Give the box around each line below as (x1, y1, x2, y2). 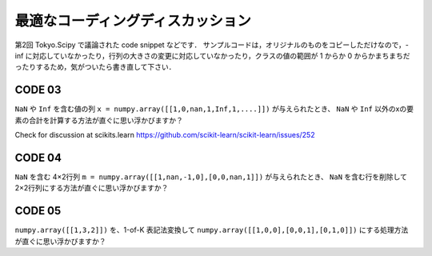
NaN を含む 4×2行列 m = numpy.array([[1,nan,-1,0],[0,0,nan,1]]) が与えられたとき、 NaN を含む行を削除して (14, 172, 408, 182)
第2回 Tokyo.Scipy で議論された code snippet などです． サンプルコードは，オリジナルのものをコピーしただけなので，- (14, 40, 410, 50)
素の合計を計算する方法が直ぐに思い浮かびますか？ (14, 115, 183, 125)
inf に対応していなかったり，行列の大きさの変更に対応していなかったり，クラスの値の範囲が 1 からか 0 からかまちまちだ (14, 50, 410, 60)
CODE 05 (14, 204, 62, 218)
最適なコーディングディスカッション (14, 12, 252, 30)
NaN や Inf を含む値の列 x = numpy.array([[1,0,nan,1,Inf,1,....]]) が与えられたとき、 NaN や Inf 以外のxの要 (14, 104, 414, 114)
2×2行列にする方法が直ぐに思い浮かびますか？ (14, 183, 169, 193)
